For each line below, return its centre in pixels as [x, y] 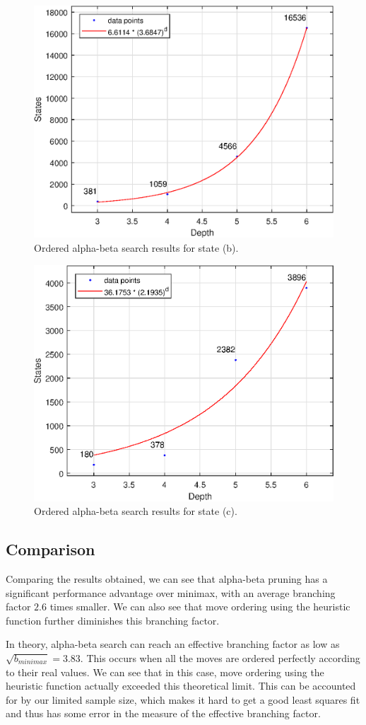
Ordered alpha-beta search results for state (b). [136, 247]
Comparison [51, 549]
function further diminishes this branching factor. [113, 620]
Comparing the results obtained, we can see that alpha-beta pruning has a [167, 579]
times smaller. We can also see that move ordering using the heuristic [200, 607]
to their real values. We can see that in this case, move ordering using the [165, 672]
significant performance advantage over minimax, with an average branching [171, 592]
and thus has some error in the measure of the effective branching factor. [163, 713]
